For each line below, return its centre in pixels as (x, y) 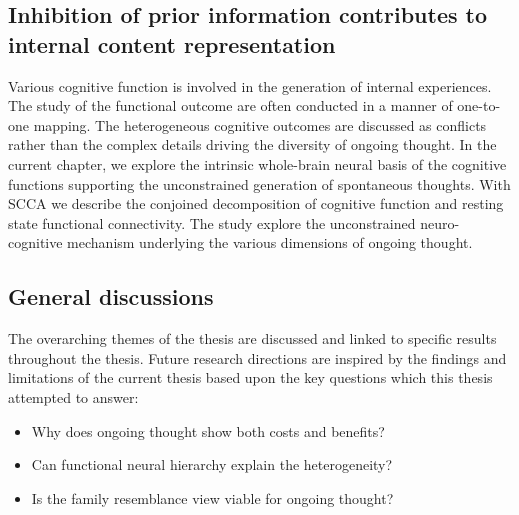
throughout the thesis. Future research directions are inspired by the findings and (257, 357)
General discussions (111, 296)
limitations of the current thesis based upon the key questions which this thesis (250, 377)
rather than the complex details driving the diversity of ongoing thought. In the (252, 144)
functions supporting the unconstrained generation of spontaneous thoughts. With (259, 183)
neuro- (440, 222)
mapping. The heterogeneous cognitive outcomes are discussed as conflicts (260, 124)
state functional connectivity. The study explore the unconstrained (212, 222)
